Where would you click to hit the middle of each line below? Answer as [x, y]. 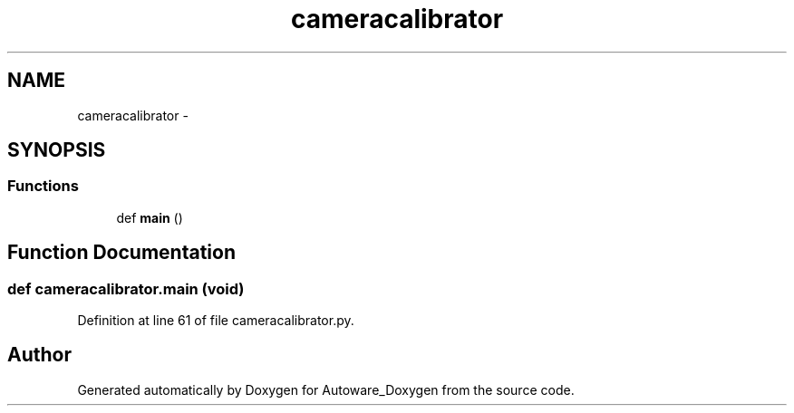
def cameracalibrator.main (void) [126, 288]
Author [39, 355]
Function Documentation [121, 253]
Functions [43, 186]
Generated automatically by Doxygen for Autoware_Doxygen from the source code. [326, 389]
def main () [150, 217]
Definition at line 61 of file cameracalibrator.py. [216, 321]
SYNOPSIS [57, 150]
